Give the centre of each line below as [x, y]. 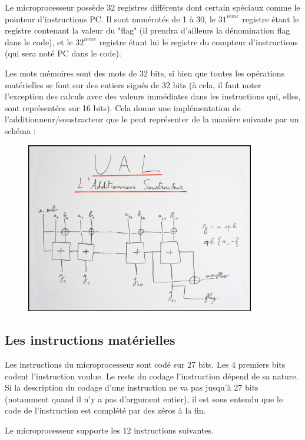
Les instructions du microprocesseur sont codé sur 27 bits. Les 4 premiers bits [145, 364]
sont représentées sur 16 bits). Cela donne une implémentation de [123, 107]
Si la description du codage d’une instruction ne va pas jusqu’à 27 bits [132, 387]
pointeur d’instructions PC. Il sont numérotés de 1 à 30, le [110, 19]
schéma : [20, 130]
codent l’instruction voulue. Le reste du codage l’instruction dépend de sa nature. [152, 376]
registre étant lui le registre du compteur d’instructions [198, 41]
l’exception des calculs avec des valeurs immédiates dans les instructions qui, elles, [153, 96]
